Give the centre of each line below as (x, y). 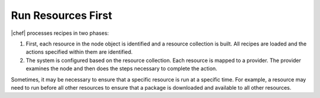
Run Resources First (62, 15)
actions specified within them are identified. (79, 52)
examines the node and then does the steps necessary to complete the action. (121, 68)
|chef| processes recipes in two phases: (60, 33)
